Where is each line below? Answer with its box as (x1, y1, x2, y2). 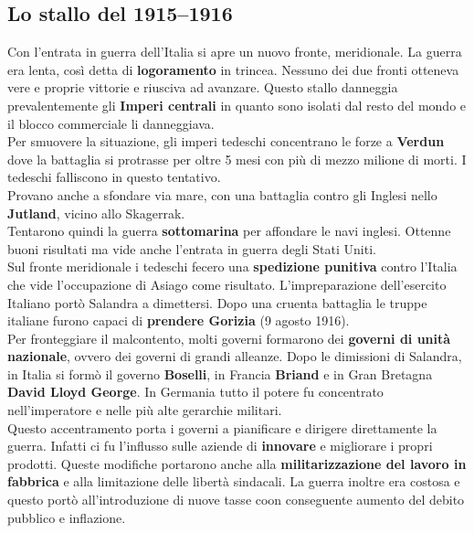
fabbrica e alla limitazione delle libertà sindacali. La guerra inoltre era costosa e (7, 472, 460, 491)
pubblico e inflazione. (7, 507, 126, 527)
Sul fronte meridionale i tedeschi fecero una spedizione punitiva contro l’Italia (7, 257, 458, 276)
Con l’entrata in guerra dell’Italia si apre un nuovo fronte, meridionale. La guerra (7, 42, 462, 61)
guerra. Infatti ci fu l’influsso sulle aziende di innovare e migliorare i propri (7, 436, 433, 455)
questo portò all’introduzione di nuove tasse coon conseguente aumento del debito (7, 490, 465, 509)
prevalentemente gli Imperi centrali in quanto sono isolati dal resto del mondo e (7, 95, 467, 114)
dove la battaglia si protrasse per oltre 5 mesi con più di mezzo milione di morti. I (7, 149, 467, 168)
